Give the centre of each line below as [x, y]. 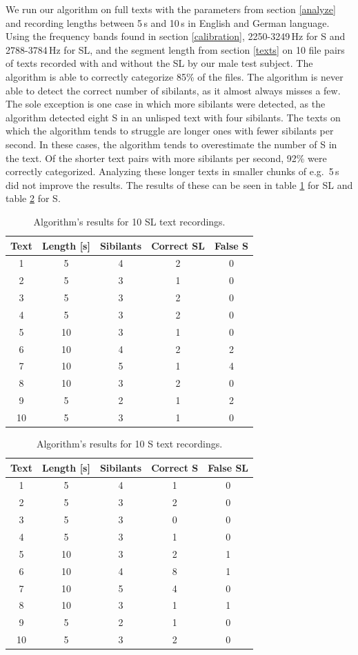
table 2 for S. [33, 198]
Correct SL [178, 245]
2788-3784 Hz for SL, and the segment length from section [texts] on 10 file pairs [175, 49]
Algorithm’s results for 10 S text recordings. [129, 444]
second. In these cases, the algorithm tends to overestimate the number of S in [171, 144]
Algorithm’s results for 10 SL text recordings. [129, 221]
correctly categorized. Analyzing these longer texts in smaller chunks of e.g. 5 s [172, 171]
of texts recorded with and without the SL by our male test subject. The [159, 63]
